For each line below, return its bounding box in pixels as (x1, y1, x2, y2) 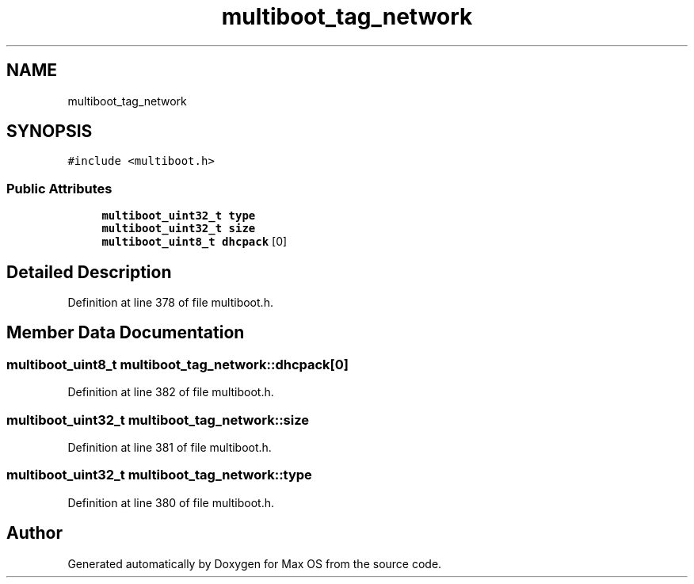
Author (6, 523, 63, 544)
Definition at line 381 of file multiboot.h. (67, 441, 272, 454)
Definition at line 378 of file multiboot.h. (67, 296, 273, 310)
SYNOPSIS (6, 121, 93, 142)
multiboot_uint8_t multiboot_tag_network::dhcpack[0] (6, 356, 349, 372)
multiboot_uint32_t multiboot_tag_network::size (6, 411, 309, 428)
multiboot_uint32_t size (101, 222, 256, 235)
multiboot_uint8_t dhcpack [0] (101, 235, 288, 249)
